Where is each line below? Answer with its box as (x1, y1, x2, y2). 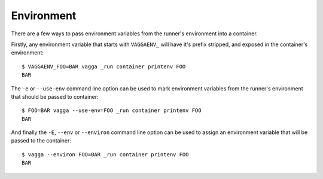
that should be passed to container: (11, 93, 99, 100)
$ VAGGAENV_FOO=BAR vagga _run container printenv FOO (22, 63, 186, 70)
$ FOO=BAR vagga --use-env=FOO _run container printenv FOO (22, 107, 202, 114)
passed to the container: (11, 137, 72, 144)
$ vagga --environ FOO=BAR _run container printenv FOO (22, 151, 189, 158)
